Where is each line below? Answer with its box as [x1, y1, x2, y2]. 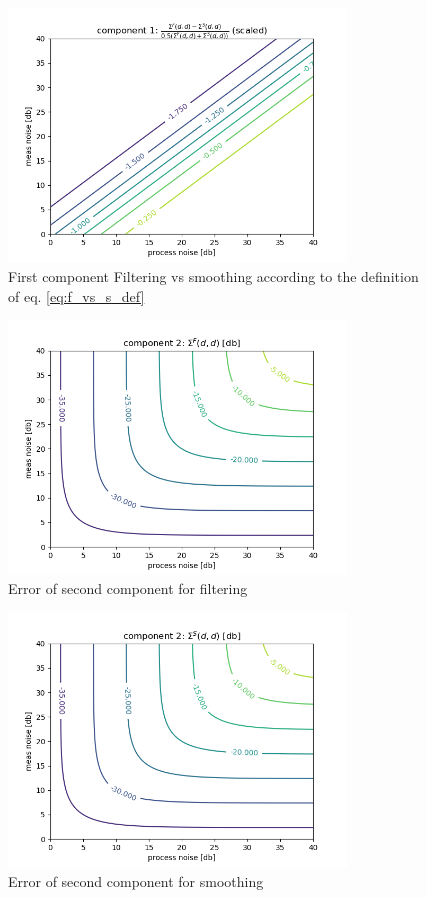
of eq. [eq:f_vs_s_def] [8, 285, 145, 306]
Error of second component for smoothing [8, 870, 264, 891]
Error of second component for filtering [8, 578, 248, 599]
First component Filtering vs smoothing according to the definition [8, 265, 419, 286]
